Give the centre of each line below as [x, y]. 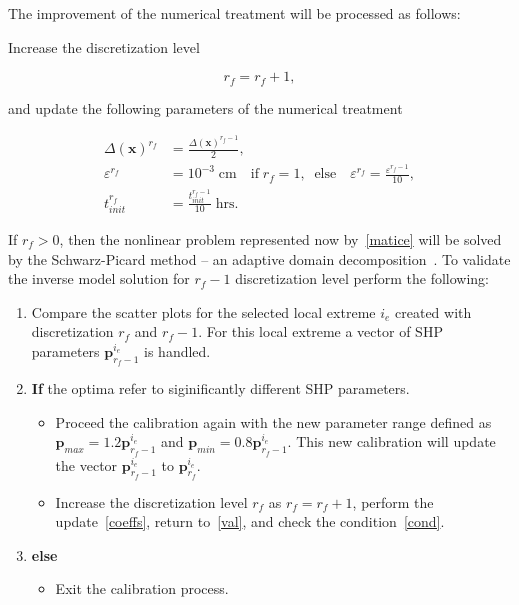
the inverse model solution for [99, 278]
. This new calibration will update [391, 441]
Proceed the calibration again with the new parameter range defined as [273, 421]
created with [433, 311]
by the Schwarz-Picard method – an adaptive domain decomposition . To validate [259, 258]
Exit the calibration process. [142, 588]
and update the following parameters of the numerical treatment [205, 107]
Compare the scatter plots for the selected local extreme [203, 311]
